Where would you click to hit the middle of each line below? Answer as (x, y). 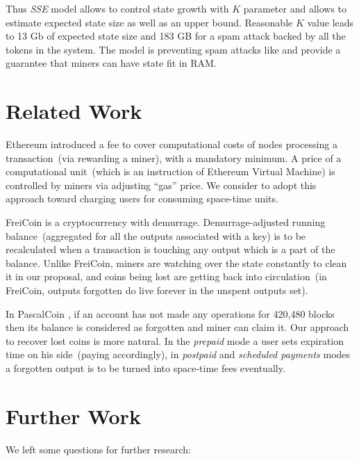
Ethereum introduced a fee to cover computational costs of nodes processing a (172, 144)
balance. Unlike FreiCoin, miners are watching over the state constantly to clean (176, 262)
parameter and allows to (295, 8)
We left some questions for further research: (98, 449)
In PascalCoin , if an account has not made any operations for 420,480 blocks (170, 313)
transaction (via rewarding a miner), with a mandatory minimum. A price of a (174, 157)
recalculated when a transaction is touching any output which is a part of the (170, 249)
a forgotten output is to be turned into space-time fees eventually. (145, 368)
